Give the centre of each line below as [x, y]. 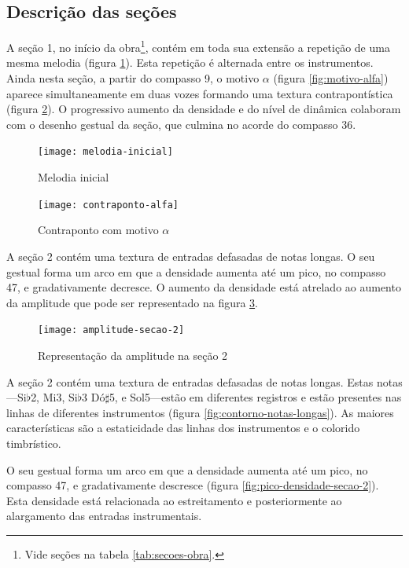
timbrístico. [34, 443]
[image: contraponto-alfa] [108, 205]
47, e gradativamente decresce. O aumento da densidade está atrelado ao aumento [204, 287]
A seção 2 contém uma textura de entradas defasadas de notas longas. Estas [190, 381]
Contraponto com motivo [98, 230]
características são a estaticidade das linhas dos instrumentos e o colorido [183, 428]
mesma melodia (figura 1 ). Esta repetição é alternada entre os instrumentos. [190, 62]
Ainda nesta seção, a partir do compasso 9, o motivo [133, 78]
